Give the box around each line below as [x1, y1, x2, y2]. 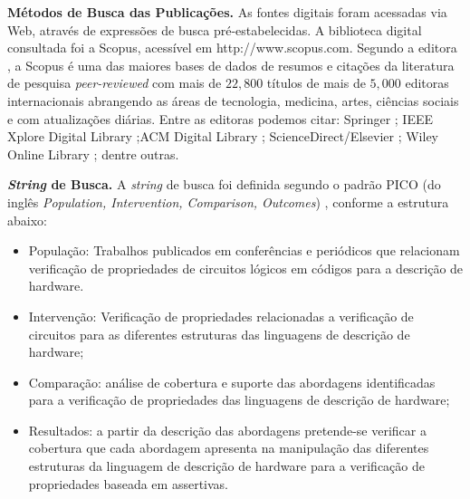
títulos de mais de [266, 73, 366, 92]
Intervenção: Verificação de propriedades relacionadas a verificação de [28, 306, 414, 325]
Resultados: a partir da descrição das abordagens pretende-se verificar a [28, 420, 427, 439]
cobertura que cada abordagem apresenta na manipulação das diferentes [28, 438, 429, 457]
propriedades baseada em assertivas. [28, 474, 229, 493]
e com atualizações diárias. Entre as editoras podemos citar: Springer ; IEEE [7, 109, 434, 128]
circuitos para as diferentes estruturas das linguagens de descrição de [28, 324, 410, 343]
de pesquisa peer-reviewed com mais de [7, 73, 222, 92]
